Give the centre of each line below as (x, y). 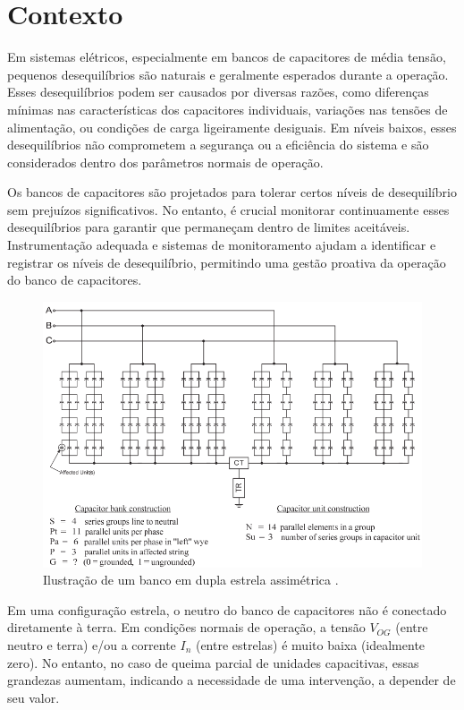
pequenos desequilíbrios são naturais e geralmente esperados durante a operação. (228, 74)
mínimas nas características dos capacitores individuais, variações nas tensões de (228, 109)
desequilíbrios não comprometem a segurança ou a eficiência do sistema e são (218, 145)
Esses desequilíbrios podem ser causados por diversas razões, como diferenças (218, 92)
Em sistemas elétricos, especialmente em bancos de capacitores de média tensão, (227, 57)
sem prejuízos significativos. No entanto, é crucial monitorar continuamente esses (228, 209)
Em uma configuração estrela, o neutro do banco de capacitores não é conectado (227, 609)
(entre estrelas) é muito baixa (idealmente (310, 645)
